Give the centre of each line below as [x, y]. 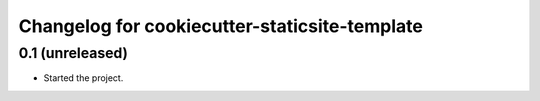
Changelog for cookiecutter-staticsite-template [221, 26]
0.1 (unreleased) [73, 53]
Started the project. [83, 78]
